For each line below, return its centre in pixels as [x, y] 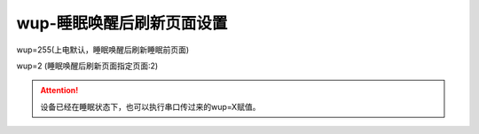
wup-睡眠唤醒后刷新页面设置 [122, 23]
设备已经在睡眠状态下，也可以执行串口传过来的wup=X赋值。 [150, 106]
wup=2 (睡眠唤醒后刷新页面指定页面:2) [87, 66]
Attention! [59, 91]
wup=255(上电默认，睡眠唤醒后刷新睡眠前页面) [103, 50]
